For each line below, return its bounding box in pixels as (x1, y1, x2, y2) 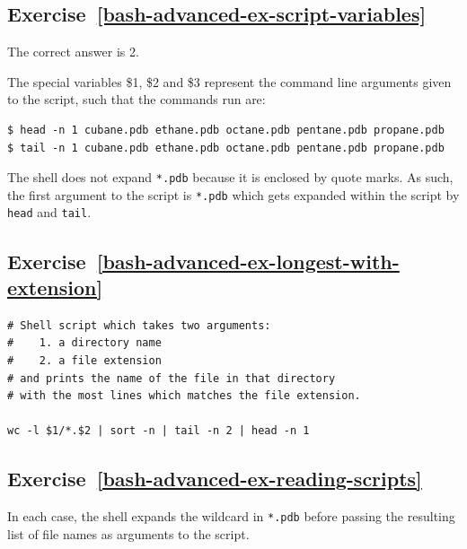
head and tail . (7, 203, 92, 222)
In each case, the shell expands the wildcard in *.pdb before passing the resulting (7, 507, 455, 526)
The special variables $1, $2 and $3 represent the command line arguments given (7, 72, 452, 91)
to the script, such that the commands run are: (7, 90, 266, 109)
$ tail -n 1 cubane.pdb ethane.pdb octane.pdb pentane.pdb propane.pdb (7, 141, 445, 154)
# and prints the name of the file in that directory (7, 371, 336, 385)
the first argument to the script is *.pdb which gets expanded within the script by (7, 185, 460, 204)
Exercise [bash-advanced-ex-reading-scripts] (7, 465, 422, 492)
